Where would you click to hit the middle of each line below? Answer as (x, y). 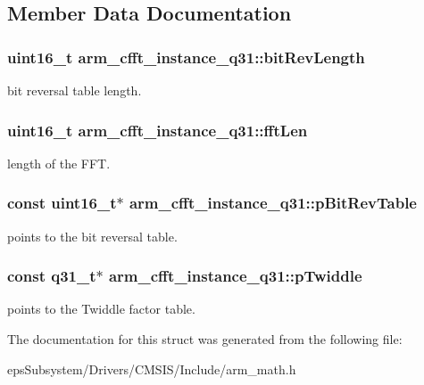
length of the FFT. (59, 163)
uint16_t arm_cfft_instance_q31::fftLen (158, 130)
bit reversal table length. (75, 90)
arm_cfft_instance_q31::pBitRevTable (273, 203)
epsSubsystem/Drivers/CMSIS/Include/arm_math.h (152, 369)
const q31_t (52, 276)
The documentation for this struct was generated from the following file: (205, 339)
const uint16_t (62, 203)
